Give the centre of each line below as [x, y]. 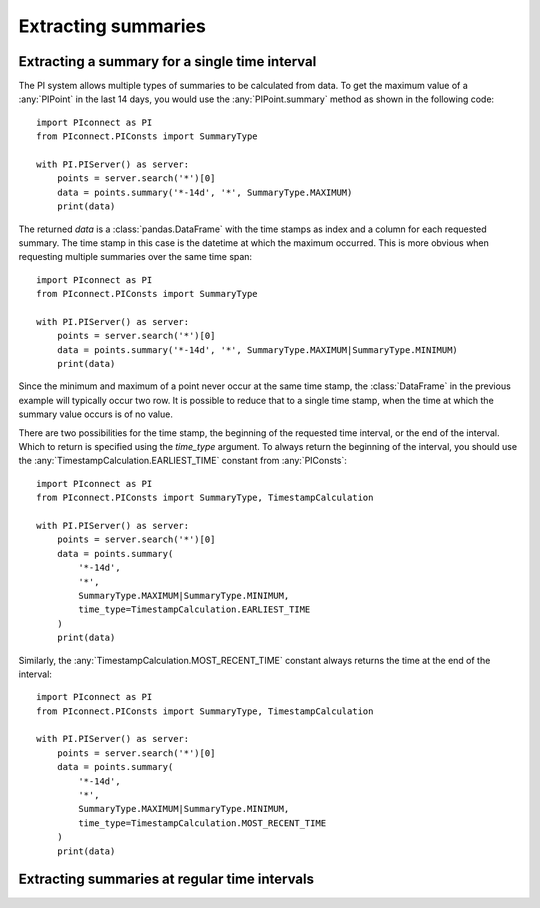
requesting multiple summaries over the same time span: [135, 257]
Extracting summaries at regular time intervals [166, 879]
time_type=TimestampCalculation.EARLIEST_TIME [194, 609]
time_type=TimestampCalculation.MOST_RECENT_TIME [202, 823]
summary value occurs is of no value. [96, 414]
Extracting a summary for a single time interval [167, 61]
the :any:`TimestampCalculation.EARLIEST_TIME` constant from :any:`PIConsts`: [182, 461]
